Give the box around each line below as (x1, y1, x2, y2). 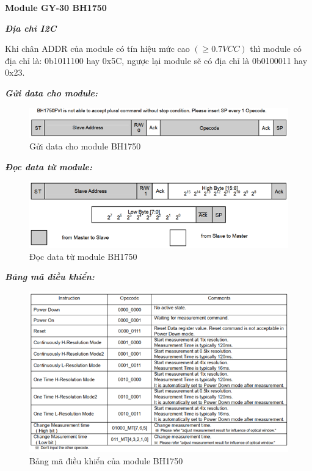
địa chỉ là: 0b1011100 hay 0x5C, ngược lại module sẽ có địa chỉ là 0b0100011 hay (5, 54, 308, 67)
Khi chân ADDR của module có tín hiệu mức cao (5, 42, 190, 55)
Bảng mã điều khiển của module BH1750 (29, 454, 183, 467)
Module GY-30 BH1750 (5, 1, 107, 13)
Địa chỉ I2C (5, 21, 57, 34)
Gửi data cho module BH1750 (29, 140, 141, 153)
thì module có (250, 42, 302, 55)
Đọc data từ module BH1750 (29, 250, 137, 262)
